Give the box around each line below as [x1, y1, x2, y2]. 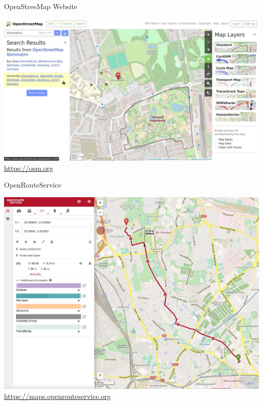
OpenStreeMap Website [4, 1, 77, 11]
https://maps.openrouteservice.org [4, 391, 111, 401]
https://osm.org [4, 162, 54, 173]
